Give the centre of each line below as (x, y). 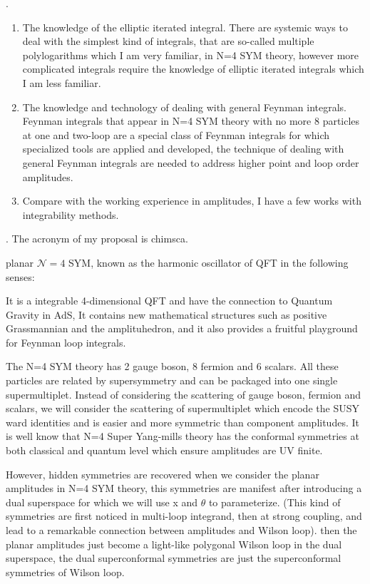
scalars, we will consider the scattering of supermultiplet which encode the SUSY (183, 408)
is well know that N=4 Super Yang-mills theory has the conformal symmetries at (183, 436)
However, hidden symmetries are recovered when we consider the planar (163, 474)
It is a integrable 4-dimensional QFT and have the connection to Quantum (169, 301)
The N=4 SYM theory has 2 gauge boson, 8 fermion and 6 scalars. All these (172, 366)
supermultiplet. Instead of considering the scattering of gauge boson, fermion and (183, 394)
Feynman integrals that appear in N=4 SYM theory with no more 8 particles (191, 121)
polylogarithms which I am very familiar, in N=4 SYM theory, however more (191, 55)
